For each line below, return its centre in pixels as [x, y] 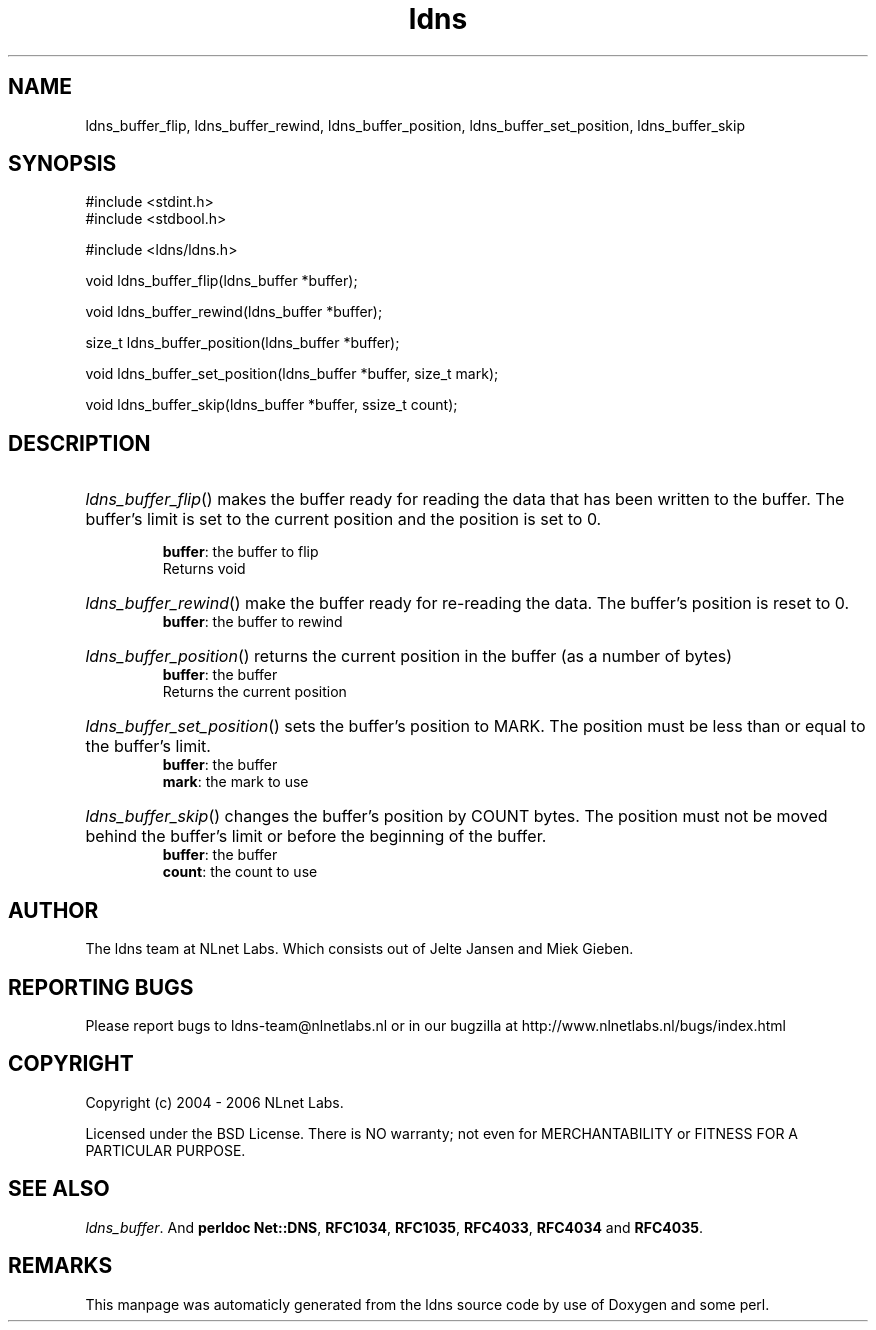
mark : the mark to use [235, 782]
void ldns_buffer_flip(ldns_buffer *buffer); [221, 281]
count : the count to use [240, 872]
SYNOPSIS [62, 164]
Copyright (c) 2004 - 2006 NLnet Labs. [214, 1102]
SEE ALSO [59, 1189]
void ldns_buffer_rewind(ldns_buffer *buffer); [234, 312]
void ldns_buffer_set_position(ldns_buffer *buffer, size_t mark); [292, 374]
